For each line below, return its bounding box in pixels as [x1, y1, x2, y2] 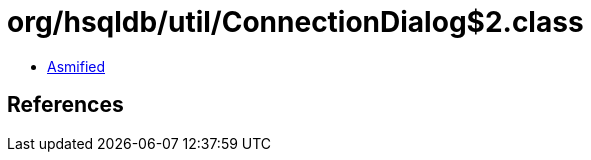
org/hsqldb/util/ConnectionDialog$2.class [7, 5, 584, 39]
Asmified [47, 57, 106, 75]
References [7, 92, 124, 118]
